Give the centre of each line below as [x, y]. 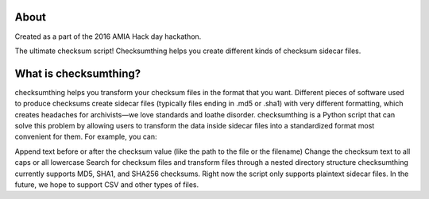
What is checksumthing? [78, 73]
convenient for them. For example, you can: [86, 137]
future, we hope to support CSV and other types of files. [107, 184]
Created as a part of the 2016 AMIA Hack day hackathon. [108, 36]
